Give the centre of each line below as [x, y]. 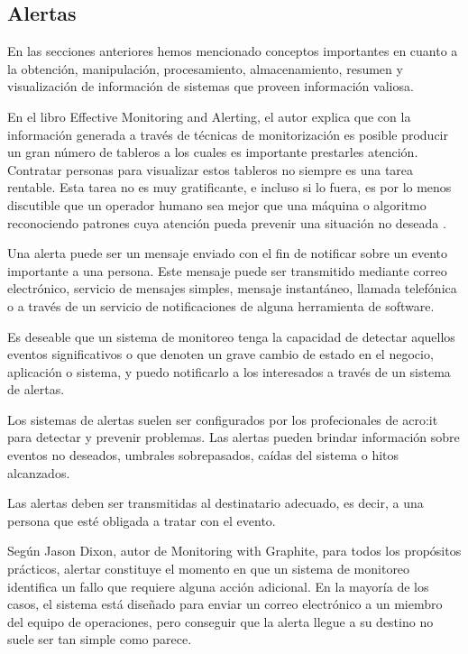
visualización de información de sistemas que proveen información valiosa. [211, 86]
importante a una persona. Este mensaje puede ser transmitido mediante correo [227, 270]
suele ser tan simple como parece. [100, 639]
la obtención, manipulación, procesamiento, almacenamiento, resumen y [205, 68]
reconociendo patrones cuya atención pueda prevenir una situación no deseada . [227, 222]
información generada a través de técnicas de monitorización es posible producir [228, 134]
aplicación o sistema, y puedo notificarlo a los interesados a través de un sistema [229, 371]
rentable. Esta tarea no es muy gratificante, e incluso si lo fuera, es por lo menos [229, 187]
